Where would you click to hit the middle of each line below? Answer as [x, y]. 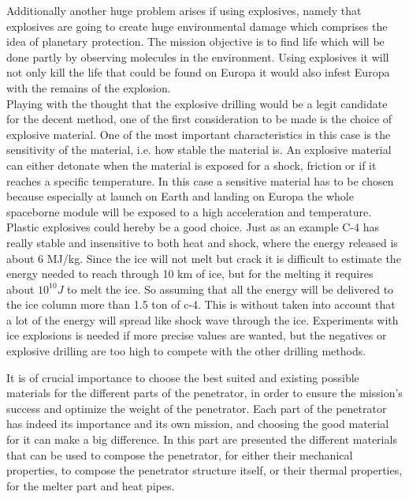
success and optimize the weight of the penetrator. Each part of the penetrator [197, 408]
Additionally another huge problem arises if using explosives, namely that [184, 10]
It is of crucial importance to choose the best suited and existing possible [183, 377]
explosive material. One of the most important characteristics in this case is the [199, 134]
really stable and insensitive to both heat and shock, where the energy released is [202, 242]
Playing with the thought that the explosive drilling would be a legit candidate [197, 103]
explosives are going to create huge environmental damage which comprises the [197, 26]
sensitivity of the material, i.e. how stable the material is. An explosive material [199, 150]
